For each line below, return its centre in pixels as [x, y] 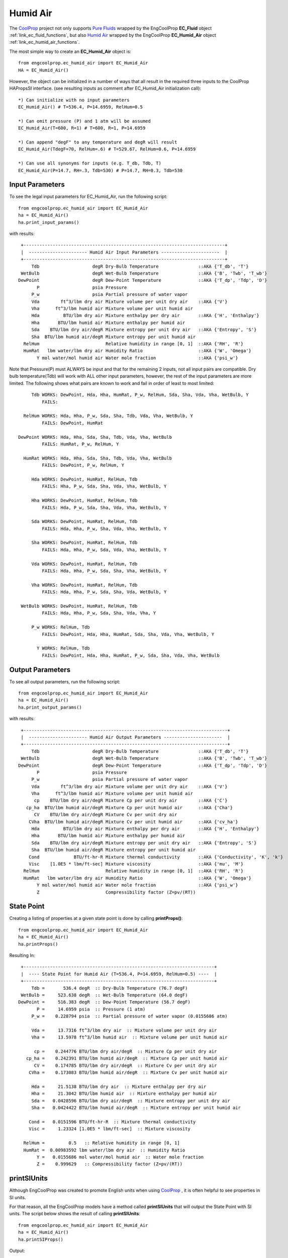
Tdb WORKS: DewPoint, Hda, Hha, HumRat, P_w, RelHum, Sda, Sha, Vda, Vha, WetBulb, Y [140, 395]
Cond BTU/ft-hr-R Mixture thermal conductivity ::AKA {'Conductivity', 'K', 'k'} [156, 857]
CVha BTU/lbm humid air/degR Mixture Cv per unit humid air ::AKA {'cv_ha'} [133, 822]
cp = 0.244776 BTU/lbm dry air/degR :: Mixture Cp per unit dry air [125, 1051]
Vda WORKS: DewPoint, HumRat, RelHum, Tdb [84, 564]
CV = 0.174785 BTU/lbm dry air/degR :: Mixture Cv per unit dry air [125, 1065]
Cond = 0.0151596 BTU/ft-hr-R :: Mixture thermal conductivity [112, 1122]
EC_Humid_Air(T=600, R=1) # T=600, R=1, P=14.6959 [82, 128]
